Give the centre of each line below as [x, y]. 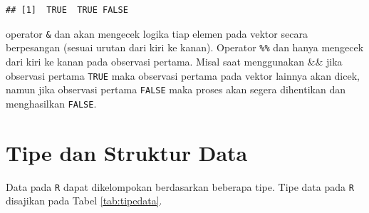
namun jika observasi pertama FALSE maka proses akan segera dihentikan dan [176, 89]
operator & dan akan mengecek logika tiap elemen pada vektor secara [157, 33]
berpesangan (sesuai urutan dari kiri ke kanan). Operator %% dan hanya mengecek [185, 47]
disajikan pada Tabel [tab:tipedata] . [84, 201]
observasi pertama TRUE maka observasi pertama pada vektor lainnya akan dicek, [183, 75]
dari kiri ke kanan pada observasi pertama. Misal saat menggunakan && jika [174, 61]
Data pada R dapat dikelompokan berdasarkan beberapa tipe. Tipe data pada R [180, 186]
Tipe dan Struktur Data [127, 152]
